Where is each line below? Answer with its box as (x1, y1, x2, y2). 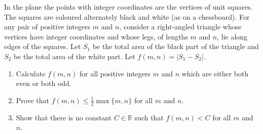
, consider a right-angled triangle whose (119, 21, 242, 32)
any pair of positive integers (4, 21, 91, 32)
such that (134, 112, 164, 122)
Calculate (16, 68, 46, 78)
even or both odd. (16, 78, 71, 88)
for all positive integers (79, 68, 151, 78)
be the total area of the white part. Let (13, 51, 135, 61)
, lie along (217, 31, 248, 41)
